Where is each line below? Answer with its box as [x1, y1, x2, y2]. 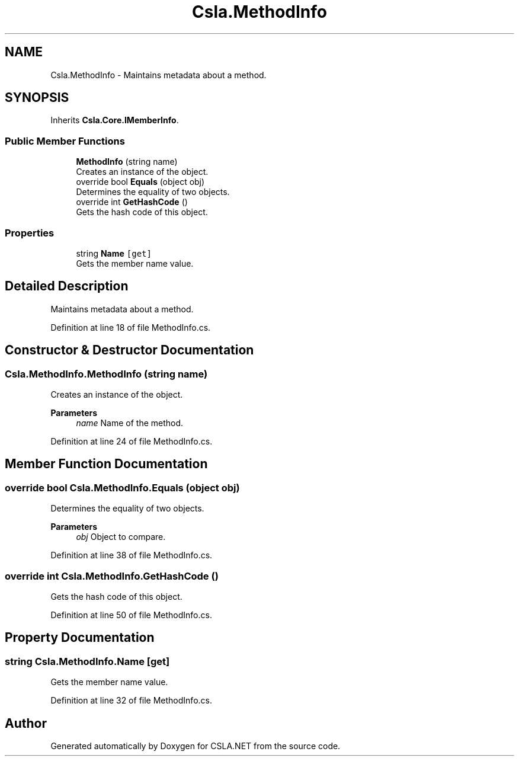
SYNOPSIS [5, 90, 69, 105]
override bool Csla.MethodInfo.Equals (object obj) [5, 481, 240, 494]
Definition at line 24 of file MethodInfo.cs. [50, 436, 213, 446]
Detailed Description [5, 279, 129, 294]
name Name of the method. [76, 418, 184, 428]
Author [5, 715, 47, 731]
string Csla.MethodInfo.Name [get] [5, 655, 170, 667]
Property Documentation [5, 630, 155, 645]
